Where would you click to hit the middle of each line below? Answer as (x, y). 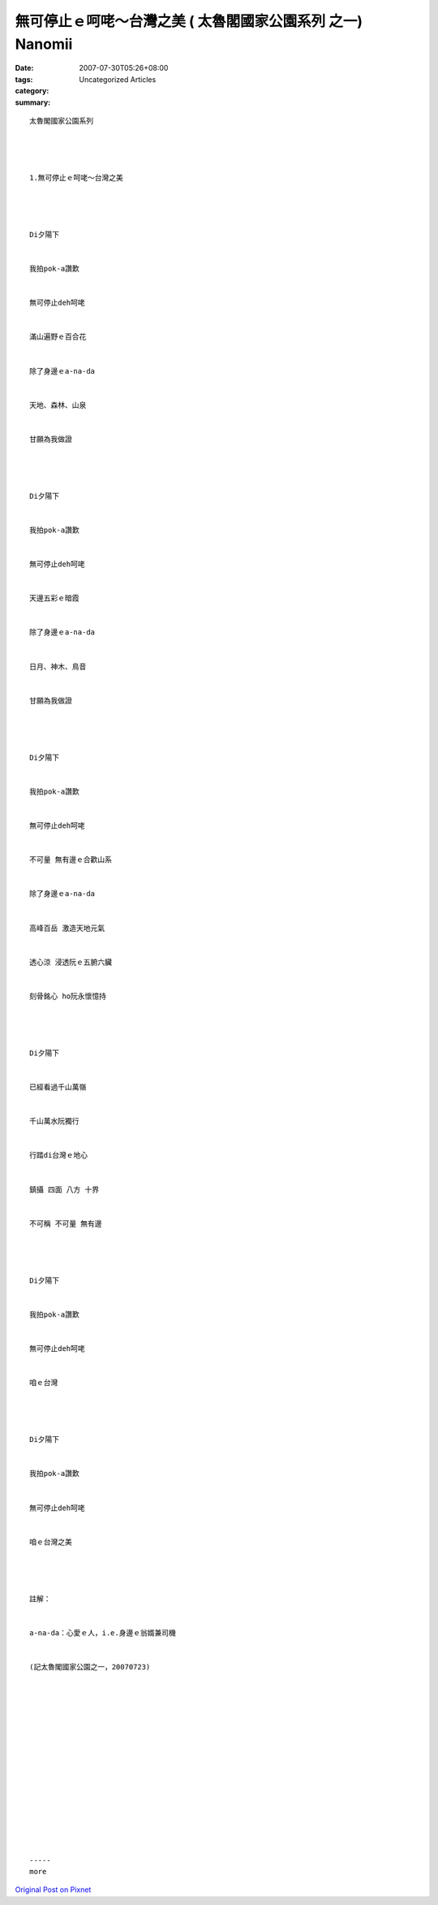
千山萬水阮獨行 (54, 1121)
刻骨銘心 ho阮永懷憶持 (68, 996)
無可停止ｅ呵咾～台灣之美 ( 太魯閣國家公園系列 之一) (189, 21)
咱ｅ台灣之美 (51, 1542)
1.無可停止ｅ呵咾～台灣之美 (76, 178)
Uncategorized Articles (118, 79)
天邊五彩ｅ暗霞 (54, 598)
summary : (33, 102)
